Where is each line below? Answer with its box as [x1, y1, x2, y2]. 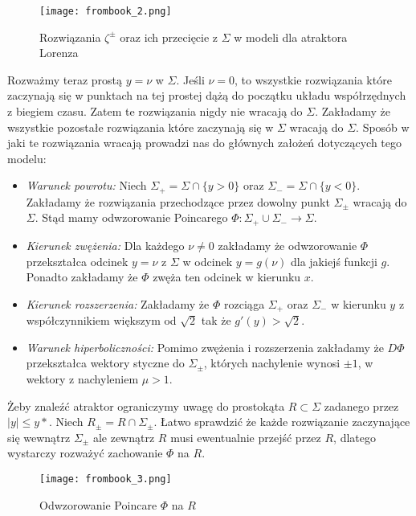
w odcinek [182, 252, 233, 269]
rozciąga [223, 295, 265, 312]
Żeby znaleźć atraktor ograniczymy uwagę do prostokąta [7, 397, 285, 414]
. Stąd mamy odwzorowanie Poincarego [35, 209, 228, 226]
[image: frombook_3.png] [39, 473, 172, 485]
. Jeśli [176, 71, 205, 88]
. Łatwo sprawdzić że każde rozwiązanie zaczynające [153, 413, 410, 430]
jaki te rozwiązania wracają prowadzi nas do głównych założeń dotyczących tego [7, 134, 402, 151]
